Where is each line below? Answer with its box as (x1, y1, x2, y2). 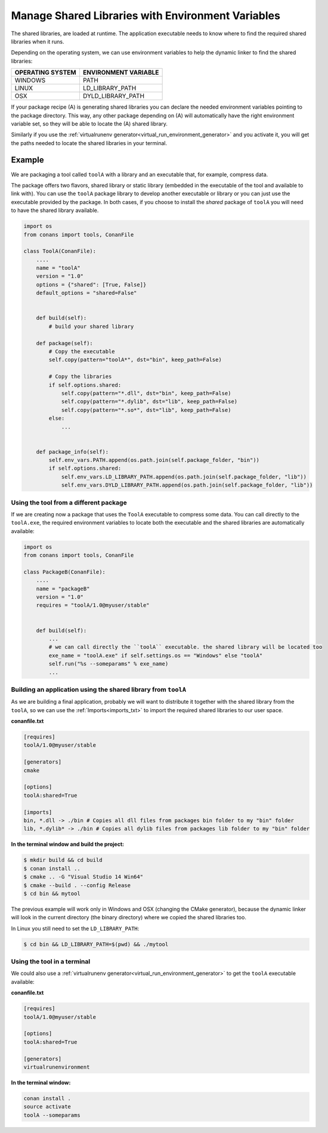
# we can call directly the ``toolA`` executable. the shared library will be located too (48, 644, 323, 651)
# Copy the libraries (48, 373, 112, 380)
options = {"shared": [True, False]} (36, 281, 147, 288)
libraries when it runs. (11, 38, 65, 45)
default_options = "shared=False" (36, 290, 137, 297)
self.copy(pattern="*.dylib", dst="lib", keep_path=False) (61, 398, 238, 405)
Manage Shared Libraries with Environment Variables (11, 9, 280, 22)
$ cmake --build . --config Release (23, 882, 131, 889)
